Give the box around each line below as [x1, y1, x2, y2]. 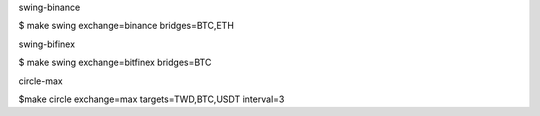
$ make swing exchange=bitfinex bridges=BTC [18, 56, 212, 69]
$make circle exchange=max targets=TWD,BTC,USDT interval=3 [18, 93, 285, 105]
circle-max [18, 75, 64, 87]
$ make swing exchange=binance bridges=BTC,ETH [18, 20, 235, 32]
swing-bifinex [18, 38, 75, 50]
